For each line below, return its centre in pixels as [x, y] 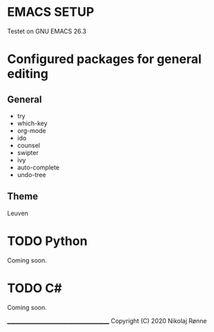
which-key [32, 123]
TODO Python [47, 241]
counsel [28, 145]
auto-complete [38, 167]
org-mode [31, 130]
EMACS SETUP [51, 12]
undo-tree [31, 174]
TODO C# [35, 288]
